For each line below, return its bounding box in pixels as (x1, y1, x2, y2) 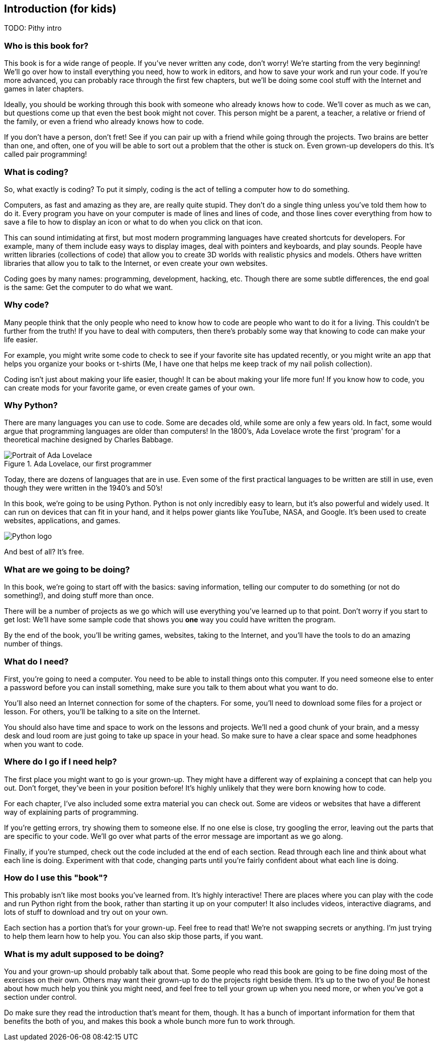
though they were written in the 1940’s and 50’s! (4, 484, 163, 493)
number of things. (4, 639, 63, 648)
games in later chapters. (4, 84, 84, 93)
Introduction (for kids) (4, 3, 117, 15)
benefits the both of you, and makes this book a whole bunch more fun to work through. (4, 1017, 295, 1026)
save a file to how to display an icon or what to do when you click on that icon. (4, 217, 263, 226)
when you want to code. (4, 739, 84, 748)
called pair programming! (4, 150, 87, 159)
